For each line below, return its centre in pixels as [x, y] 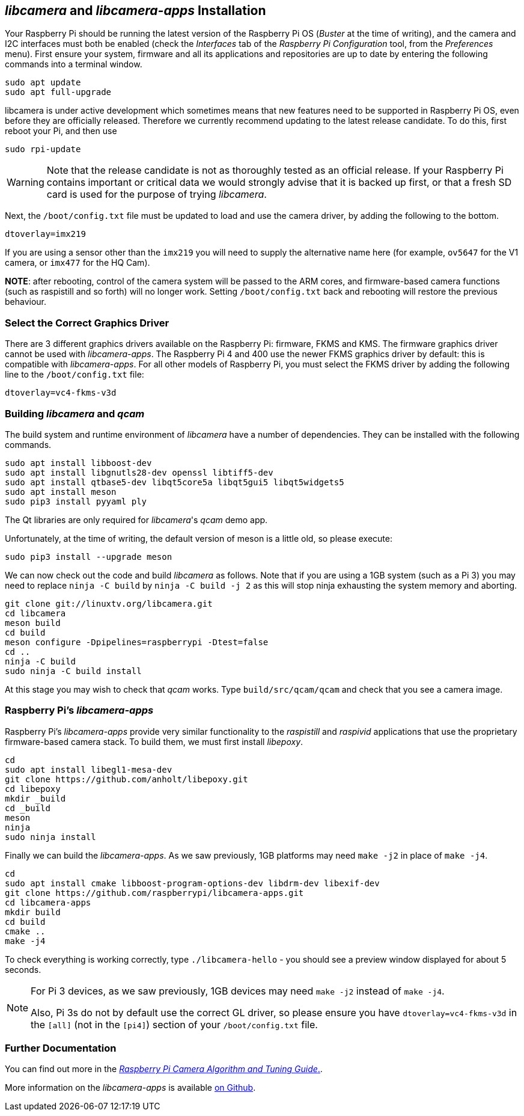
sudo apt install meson [61, 492]
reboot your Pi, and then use [61, 131]
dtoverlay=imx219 [45, 234]
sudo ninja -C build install [73, 671]
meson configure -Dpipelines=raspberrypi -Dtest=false [137, 642]
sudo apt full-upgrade [58, 92]
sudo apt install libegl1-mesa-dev [89, 769]
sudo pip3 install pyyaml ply [76, 501]
